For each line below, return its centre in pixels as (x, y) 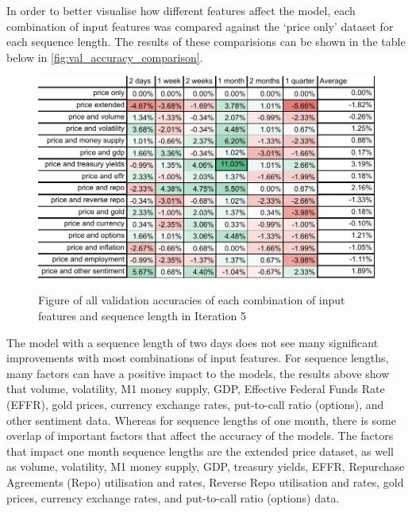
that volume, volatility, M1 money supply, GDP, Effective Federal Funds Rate (196, 389)
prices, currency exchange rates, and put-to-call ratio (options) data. (173, 497)
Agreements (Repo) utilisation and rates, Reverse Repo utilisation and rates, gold (205, 481)
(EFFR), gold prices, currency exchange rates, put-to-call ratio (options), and (195, 404)
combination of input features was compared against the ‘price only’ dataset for (200, 26)
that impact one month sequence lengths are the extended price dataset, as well (200, 451)
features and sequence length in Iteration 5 (142, 316)
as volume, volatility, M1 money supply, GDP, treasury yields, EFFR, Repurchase (206, 466)
